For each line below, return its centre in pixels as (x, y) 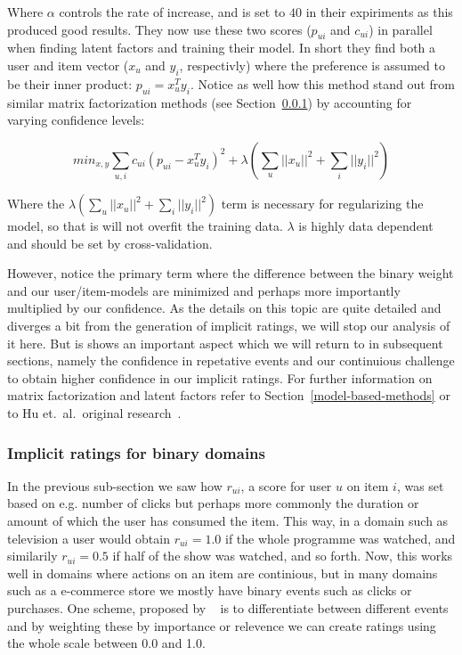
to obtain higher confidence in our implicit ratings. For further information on (220, 377)
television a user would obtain (89, 538)
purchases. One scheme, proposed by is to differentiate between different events (228, 608)
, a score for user (286, 485)
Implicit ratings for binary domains (137, 452)
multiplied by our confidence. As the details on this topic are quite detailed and (224, 308)
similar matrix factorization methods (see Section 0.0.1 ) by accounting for (210, 102)
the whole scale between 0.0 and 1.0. (106, 643)
